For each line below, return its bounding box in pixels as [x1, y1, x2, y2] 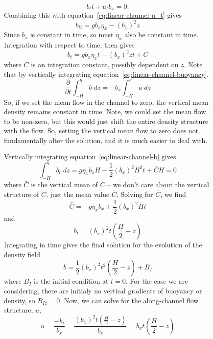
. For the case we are [125, 276, 188, 286]
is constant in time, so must [30, 29, 114, 40]
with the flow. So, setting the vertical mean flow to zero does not [4, 125, 199, 136]
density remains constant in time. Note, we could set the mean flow [4, 106, 206, 117]
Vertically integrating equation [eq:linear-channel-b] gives [4, 151, 176, 162]
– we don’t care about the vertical [107, 179, 209, 190]
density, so [4, 295, 35, 305]
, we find [160, 189, 186, 199]
